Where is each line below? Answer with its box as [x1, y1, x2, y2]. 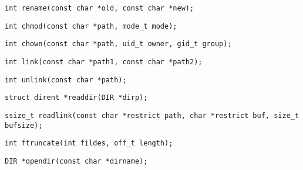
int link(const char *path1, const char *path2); [5, 57, 203, 66]
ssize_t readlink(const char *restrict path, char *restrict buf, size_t [5, 111, 299, 120]
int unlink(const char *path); [5, 75, 127, 84]
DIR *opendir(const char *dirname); [5, 157, 148, 165]
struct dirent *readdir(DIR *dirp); [5, 93, 148, 102]
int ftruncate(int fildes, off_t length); [5, 139, 173, 148]
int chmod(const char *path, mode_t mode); [5, 22, 177, 30]
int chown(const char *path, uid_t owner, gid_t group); [5, 40, 232, 48]
